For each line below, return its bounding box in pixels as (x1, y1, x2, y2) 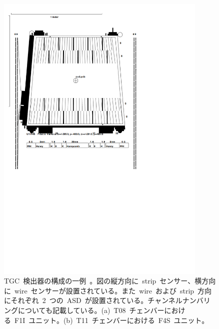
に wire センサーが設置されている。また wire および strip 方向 (4, 285, 212, 295)
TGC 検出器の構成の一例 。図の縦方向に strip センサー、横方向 (4, 275, 216, 286)
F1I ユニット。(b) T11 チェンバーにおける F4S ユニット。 (14, 314, 209, 325)
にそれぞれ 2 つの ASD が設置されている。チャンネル (4, 295, 182, 305)
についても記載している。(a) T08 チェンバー (17, 305, 164, 315)
